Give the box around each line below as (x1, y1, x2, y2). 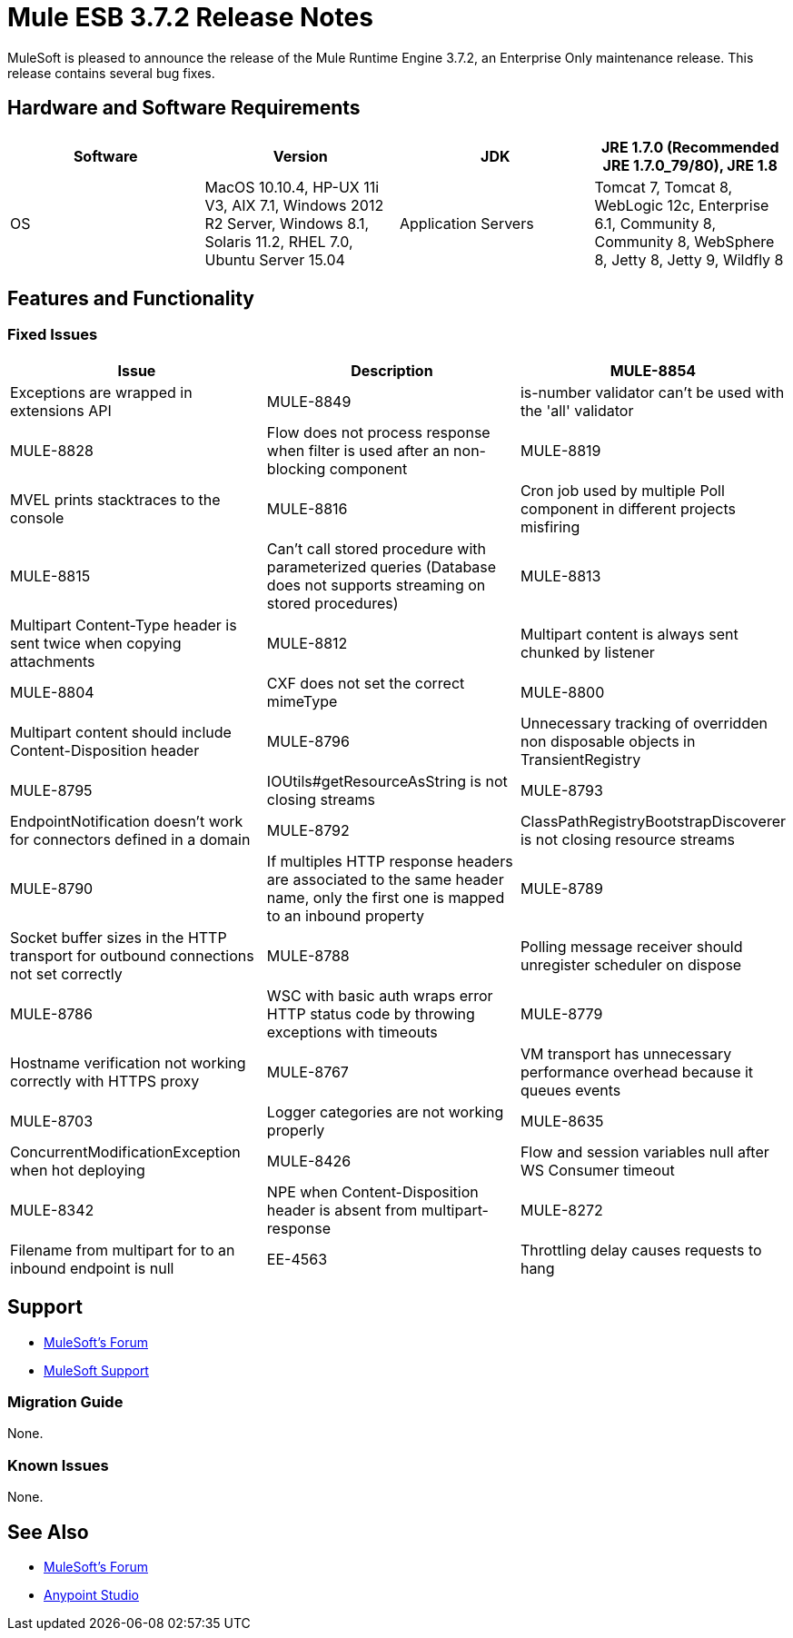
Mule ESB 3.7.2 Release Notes (7, 2, 373, 33)
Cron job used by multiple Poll (520, 481, 725, 500)
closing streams (266, 789, 375, 809)
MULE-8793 (520, 780, 603, 799)
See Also (7, 1520, 89, 1544)
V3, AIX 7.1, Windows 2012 (204, 195, 384, 214)
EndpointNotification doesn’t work (10, 811, 243, 830)
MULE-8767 (266, 1062, 349, 1081)
